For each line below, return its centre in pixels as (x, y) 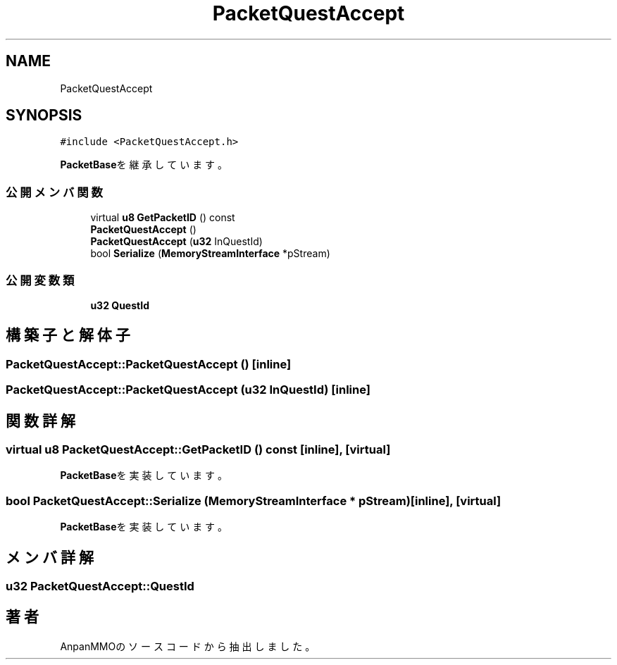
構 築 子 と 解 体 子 (68, 335)
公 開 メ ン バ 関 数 (54, 192)
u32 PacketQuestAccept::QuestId (100, 586)
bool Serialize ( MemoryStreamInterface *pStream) (210, 254)
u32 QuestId (120, 305)
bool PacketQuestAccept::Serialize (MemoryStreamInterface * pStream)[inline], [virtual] (254, 501)
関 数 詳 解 (40, 421)
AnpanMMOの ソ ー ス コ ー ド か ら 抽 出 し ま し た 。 (188, 646)
